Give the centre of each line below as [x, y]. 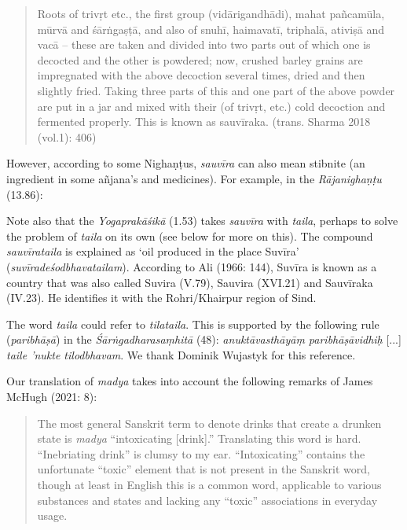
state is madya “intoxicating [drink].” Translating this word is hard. [199, 438]
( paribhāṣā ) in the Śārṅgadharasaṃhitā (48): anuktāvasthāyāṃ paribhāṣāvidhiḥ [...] [204, 339]
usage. [52, 515]
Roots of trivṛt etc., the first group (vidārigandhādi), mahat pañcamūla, [211, 13]
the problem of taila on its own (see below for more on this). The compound [190, 236]
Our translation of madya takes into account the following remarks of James [190, 381]
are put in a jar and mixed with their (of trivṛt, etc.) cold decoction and [211, 106]
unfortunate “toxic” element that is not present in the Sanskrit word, [203, 469]
